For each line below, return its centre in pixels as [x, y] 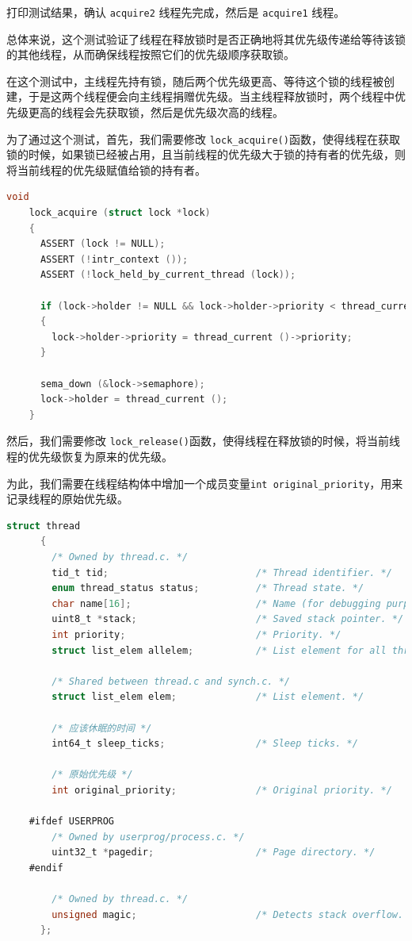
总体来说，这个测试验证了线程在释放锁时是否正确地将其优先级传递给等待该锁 [206, 38]
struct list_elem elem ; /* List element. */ [208, 697]
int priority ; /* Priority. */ [196, 635]
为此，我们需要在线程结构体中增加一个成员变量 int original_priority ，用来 [205, 483]
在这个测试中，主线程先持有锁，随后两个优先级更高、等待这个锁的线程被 [195, 81]
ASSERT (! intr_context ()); [114, 259]
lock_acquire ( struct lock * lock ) [120, 213]
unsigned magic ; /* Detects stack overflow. [228, 914]
